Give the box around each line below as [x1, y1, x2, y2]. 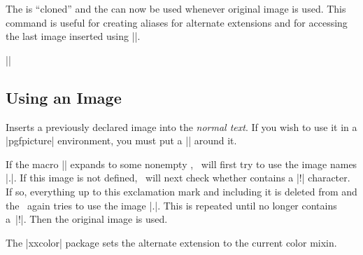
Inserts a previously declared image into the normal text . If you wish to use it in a [6, 119, 357, 134]
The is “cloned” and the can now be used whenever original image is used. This [6, 1, 346, 15]
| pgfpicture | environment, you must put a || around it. [6, 133, 237, 148]
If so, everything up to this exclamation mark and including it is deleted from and [6, 184, 357, 198]
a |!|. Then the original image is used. [6, 212, 168, 226]
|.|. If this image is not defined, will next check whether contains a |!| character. [6, 170, 350, 185]
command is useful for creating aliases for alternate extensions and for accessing [6, 15, 348, 29]
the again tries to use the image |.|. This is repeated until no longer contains [6, 198, 337, 212]
